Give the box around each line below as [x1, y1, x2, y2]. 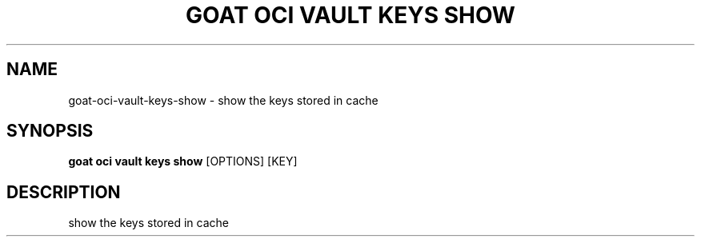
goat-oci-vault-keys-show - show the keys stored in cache [68, 93, 379, 107]
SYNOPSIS [6, 121, 94, 141]
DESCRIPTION [6, 181, 121, 202]
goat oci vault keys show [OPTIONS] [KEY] [68, 154, 298, 169]
